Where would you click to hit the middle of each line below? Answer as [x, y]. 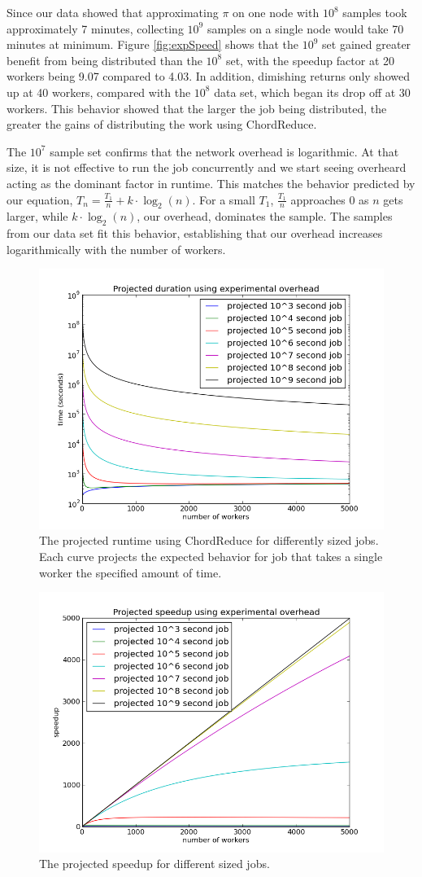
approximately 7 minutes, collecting [95, 28]
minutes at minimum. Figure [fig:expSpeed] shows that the [153, 44]
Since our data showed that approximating [113, 12]
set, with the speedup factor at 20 [310, 60]
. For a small [224, 199]
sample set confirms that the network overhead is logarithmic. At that [224, 151]
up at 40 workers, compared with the [99, 92]
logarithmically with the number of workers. [116, 249]
